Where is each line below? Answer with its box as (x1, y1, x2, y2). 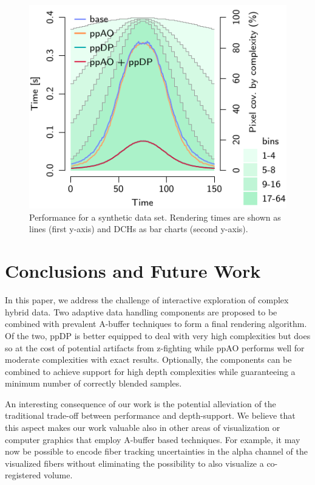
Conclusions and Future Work (5, 258, 261, 283)
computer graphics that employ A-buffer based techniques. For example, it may (5, 433, 300, 445)
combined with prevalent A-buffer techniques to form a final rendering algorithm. (5, 317, 307, 330)
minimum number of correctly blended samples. (5, 377, 182, 390)
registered (5, 469, 41, 481)
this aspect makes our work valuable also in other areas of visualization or (5, 421, 280, 434)
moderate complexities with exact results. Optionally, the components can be (5, 353, 292, 366)
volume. (43, 469, 73, 481)
